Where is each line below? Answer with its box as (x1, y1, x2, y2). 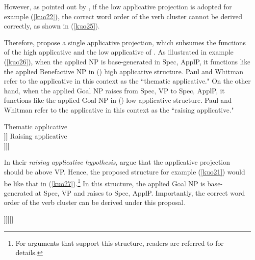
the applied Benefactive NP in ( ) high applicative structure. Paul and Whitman (4, 66, 244, 76)
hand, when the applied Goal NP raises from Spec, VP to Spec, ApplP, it (4, 85, 225, 95)
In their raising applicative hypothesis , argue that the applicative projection (4, 157, 230, 167)
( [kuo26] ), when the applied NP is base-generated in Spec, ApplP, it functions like (4, 56, 251, 66)
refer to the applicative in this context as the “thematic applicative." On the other (4, 76, 251, 86)
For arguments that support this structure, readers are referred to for (15, 237, 224, 248)
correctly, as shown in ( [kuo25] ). (4, 21, 100, 31)
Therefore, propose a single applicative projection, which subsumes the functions (4, 37, 246, 47)
